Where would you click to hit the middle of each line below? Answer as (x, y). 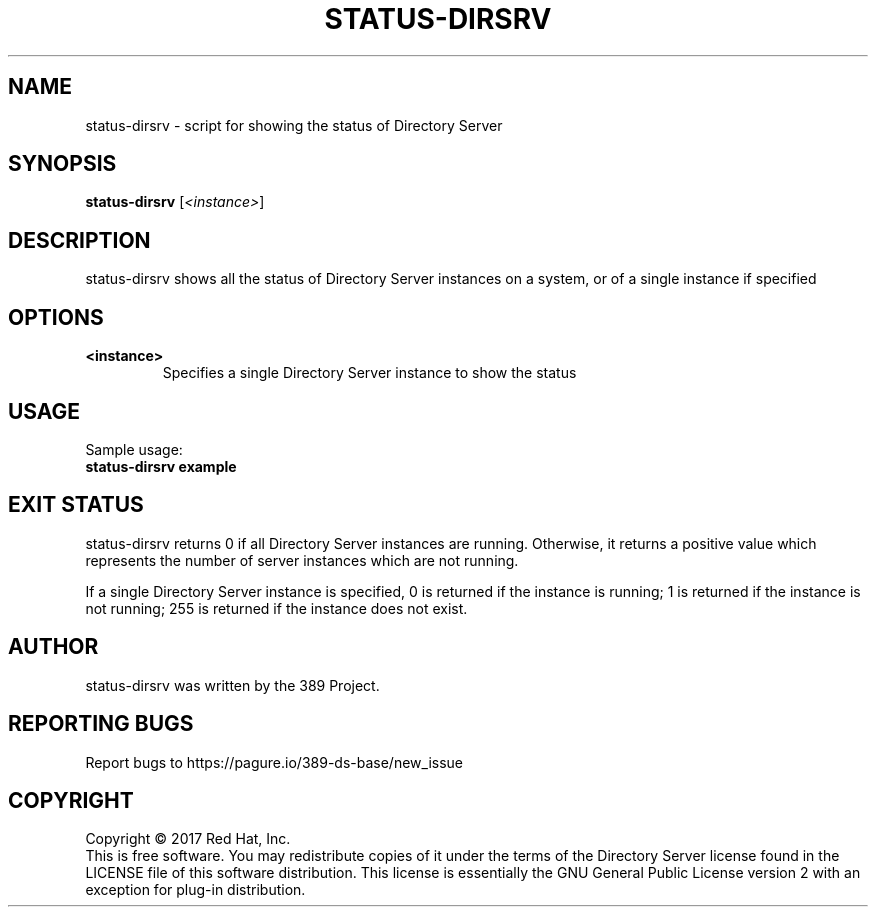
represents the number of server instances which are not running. (302, 560)
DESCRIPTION (79, 240)
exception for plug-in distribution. (195, 890)
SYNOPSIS (62, 164)
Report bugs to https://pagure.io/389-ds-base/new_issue (274, 762)
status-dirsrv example (161, 466)
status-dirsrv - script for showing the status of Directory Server (294, 125)
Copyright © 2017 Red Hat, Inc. (188, 839)
